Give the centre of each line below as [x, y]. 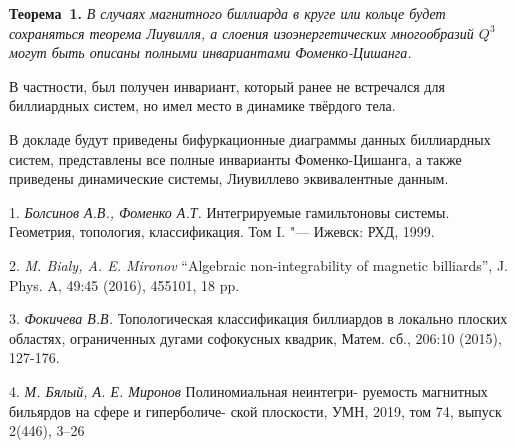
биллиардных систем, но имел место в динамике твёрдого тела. [202, 105]
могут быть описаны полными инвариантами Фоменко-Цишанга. [210, 52]
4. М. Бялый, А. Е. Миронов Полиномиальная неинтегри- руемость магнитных [248, 390]
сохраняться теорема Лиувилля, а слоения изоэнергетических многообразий [241, 32]
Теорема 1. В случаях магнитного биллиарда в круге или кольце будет [227, 13]
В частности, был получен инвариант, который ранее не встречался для [227, 85]
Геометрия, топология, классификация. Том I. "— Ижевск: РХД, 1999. [222, 231]
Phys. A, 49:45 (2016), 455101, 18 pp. [124, 284]
